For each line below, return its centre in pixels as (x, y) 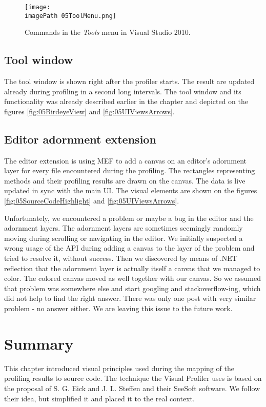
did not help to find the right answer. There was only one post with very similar (130, 298)
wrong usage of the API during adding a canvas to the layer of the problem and (129, 248)
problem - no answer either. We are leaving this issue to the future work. (118, 308)
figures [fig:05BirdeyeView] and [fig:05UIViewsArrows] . (89, 111)
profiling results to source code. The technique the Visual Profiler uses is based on (133, 378)
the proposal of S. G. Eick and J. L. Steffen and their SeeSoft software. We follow (132, 388)
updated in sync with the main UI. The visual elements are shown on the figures (131, 190)
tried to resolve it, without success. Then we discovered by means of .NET (121, 258)
